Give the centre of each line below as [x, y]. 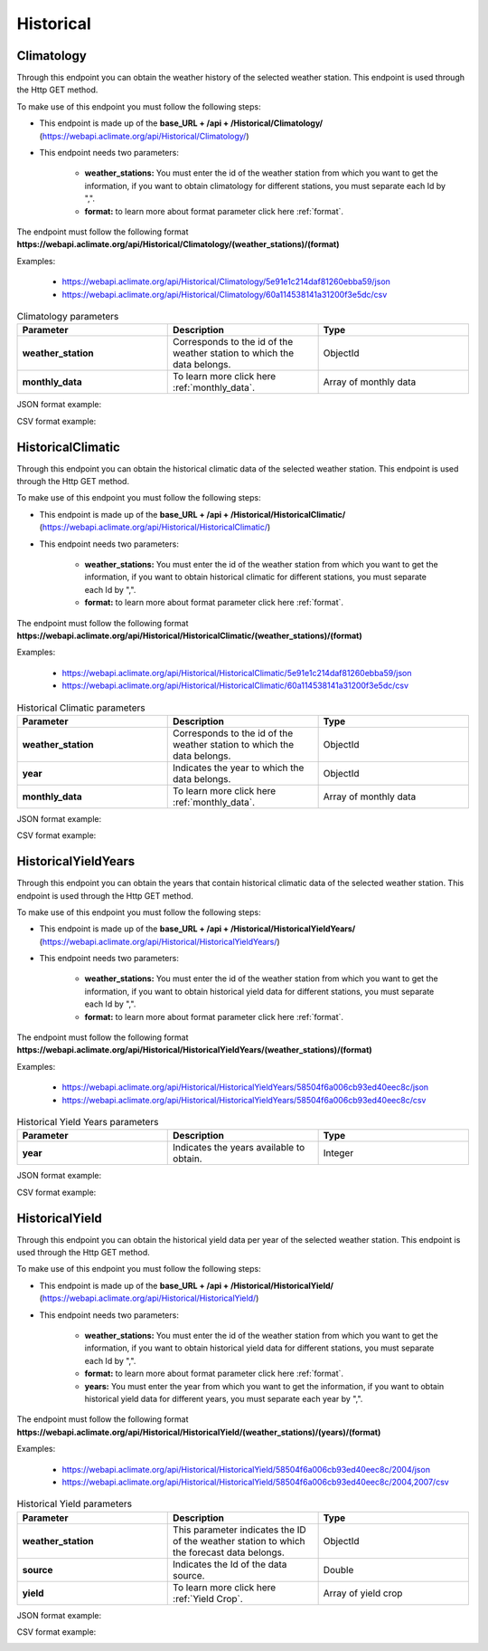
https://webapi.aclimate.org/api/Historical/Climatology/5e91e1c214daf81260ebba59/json [226, 282]
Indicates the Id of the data [230, 1564]
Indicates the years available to [239, 1148]
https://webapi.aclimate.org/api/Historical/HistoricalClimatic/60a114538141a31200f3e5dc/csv [235, 686]
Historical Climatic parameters [81, 708]
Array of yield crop [363, 1593]
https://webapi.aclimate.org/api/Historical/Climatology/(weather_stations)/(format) [178, 244]
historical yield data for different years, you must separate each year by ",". [224, 1398]
